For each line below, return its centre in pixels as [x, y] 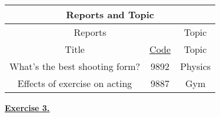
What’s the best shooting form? [75, 66]
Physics [196, 66]
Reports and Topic [110, 14]
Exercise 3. [27, 108]
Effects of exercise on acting [75, 83]
